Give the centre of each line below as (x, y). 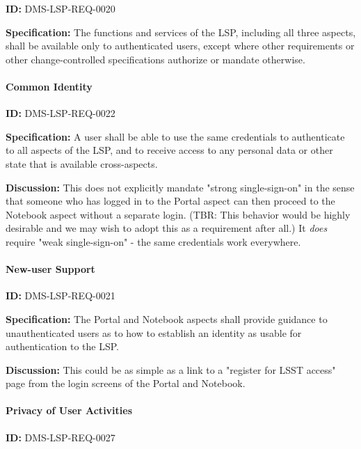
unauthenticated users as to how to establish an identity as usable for (154, 332)
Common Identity (49, 86)
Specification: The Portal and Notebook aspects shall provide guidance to (167, 318)
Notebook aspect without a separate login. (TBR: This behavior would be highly (178, 214)
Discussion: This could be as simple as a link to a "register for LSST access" (171, 369)
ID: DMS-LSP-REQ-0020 (61, 8)
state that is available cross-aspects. (82, 163)
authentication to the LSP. (62, 346)
